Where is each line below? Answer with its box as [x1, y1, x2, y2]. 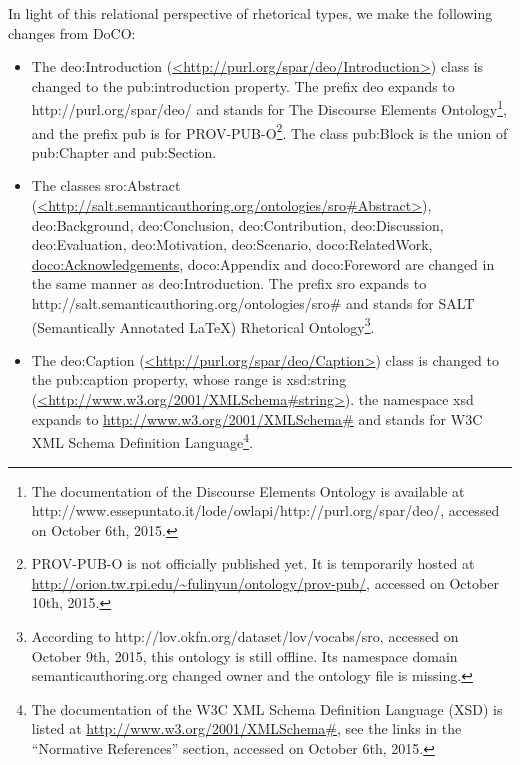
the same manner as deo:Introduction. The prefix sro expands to [31, 273, 427, 294]
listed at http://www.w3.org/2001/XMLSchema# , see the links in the [31, 718, 462, 739]
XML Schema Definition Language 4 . [31, 429, 253, 452]
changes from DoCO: [8, 22, 136, 43]
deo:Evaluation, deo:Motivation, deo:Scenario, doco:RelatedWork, [31, 234, 433, 255]
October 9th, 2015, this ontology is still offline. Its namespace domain [31, 645, 458, 666]
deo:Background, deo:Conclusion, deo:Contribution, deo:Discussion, [31, 214, 444, 235]
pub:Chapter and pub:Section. [31, 141, 217, 162]
